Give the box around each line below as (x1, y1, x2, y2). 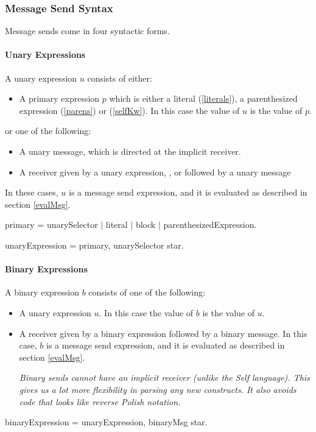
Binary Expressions (5, 263, 88, 275)
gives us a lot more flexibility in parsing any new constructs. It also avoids (19, 383, 297, 395)
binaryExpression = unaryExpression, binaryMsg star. (5, 416, 208, 428)
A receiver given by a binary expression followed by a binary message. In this (19, 327, 307, 339)
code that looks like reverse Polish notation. (19, 395, 181, 408)
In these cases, (5, 186, 58, 199)
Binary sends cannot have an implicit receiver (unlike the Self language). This (19, 371, 310, 384)
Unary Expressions (5, 48, 86, 61)
